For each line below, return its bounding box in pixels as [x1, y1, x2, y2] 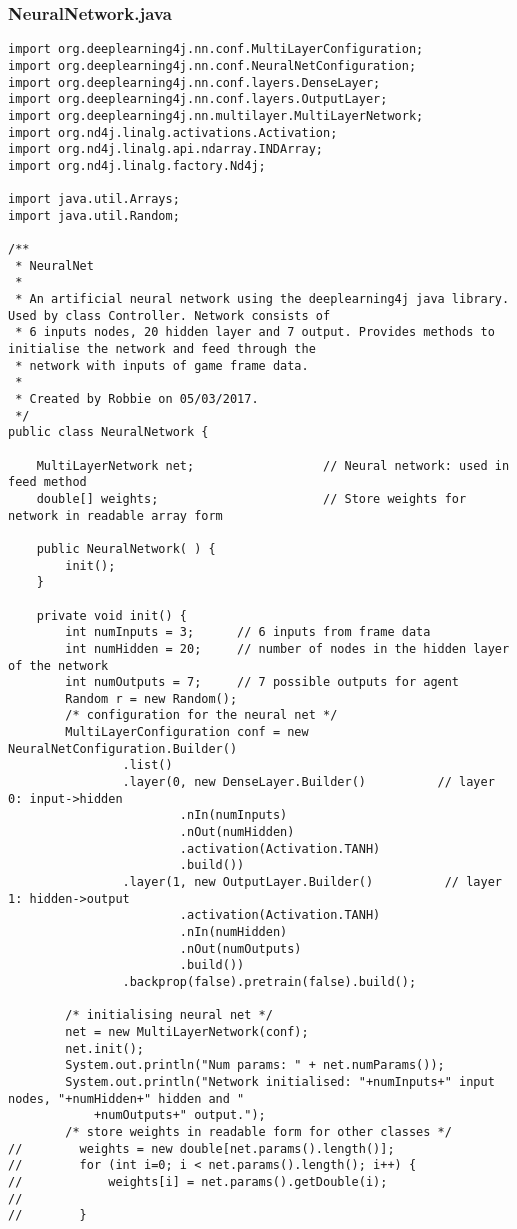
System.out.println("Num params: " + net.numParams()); [65, 1058, 445, 1073]
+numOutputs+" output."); [93, 1108, 266, 1123]
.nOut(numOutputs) [179, 941, 302, 956]
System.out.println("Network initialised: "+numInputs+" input [65, 1074, 495, 1089]
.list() [122, 758, 173, 773]
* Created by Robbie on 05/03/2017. [15, 392, 259, 406]
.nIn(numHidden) [179, 925, 288, 939]
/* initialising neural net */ [65, 1008, 273, 1023]
